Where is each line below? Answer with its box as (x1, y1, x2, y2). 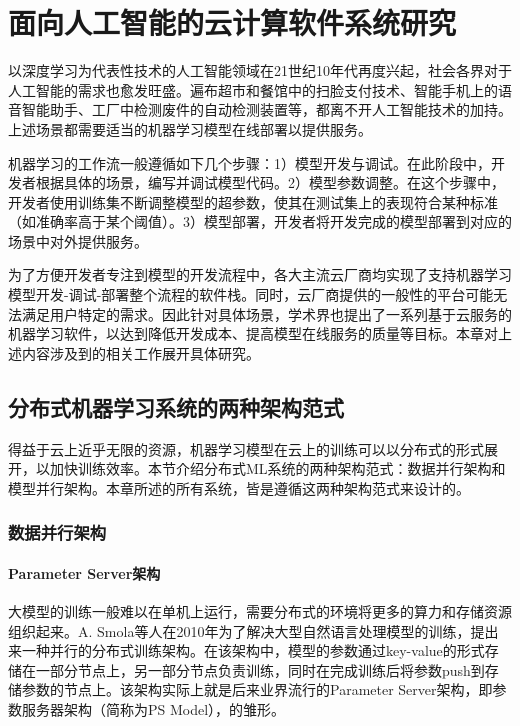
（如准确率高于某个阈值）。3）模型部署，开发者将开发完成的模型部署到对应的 (8, 211, 512, 232)
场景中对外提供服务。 (8, 230, 148, 251)
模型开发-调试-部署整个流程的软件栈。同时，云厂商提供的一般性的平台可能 (8, 284, 494, 305)
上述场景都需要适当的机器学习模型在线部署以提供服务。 (8, 118, 372, 139)
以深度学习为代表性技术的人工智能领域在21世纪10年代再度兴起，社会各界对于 (8, 60, 512, 81)
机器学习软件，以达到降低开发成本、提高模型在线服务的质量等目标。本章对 (8, 323, 498, 344)
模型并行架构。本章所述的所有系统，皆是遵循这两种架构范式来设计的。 (8, 477, 470, 498)
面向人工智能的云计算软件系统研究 (8, 2, 457, 43)
